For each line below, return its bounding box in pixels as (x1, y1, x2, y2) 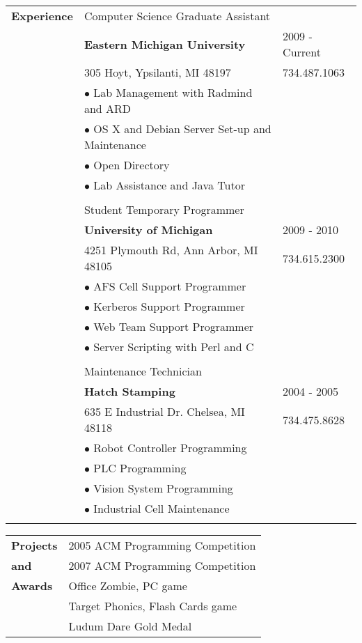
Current (283, 44, 321, 60)
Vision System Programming (93, 480, 233, 496)
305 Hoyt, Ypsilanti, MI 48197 (84, 64, 231, 80)
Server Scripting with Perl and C (93, 339, 254, 355)
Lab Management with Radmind (93, 84, 253, 100)
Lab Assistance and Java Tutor (93, 177, 245, 193)
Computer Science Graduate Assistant (84, 8, 271, 24)
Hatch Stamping (84, 383, 175, 399)
